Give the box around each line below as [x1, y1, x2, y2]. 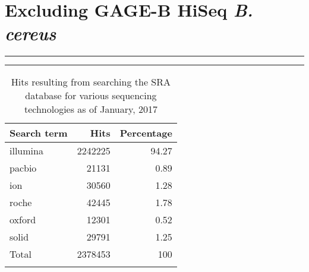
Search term [10, 126, 68, 140]
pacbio [10, 161, 37, 175]
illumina [10, 144, 43, 158]
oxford [10, 213, 36, 227]
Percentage [119, 126, 172, 140]
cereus [5, 21, 56, 46]
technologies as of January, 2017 [24, 102, 157, 116]
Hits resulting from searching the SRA [11, 75, 171, 89]
